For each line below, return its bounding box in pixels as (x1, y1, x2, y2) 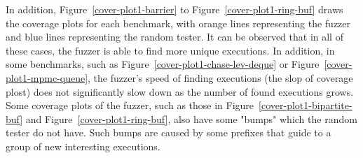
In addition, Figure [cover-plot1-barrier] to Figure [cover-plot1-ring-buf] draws (6, 2, 343, 16)
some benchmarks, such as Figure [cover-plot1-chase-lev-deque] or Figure (6, 57, 320, 71)
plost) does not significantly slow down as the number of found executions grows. (6, 84, 354, 99)
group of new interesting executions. (6, 138, 160, 153)
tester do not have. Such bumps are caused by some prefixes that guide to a (6, 125, 331, 140)
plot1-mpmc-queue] (6, 70, 88, 85)
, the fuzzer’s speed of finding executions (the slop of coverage (88, 70, 353, 85)
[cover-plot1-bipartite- (259, 98, 352, 113)
